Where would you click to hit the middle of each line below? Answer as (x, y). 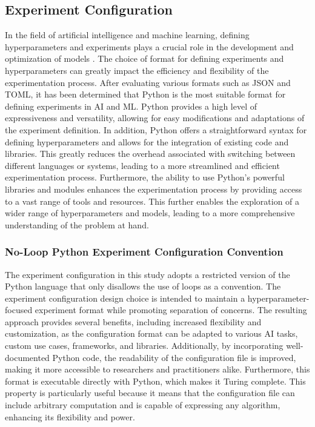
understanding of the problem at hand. (77, 224)
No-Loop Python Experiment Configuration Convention (144, 252)
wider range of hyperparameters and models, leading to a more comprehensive (150, 213)
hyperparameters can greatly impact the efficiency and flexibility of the (137, 70)
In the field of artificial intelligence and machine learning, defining (127, 35)
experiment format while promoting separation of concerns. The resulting (171, 310)
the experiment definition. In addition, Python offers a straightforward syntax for (156, 129)
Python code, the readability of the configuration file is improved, (174, 357)
